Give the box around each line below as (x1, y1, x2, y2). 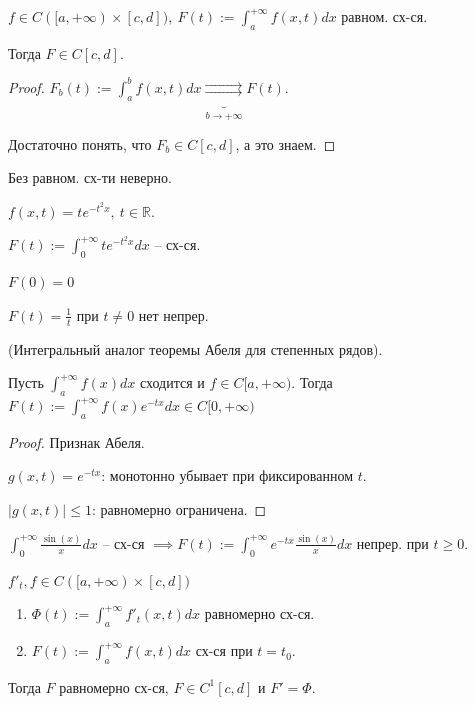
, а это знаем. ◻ (235, 133, 336, 154)
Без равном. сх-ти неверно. (8, 167, 172, 188)
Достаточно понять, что (8, 133, 152, 154)
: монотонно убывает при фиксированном (101, 465, 354, 486)
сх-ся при (195, 640, 253, 661)
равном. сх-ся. (341, 6, 428, 26)
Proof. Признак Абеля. (8, 431, 145, 452)
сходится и (139, 372, 205, 393)
